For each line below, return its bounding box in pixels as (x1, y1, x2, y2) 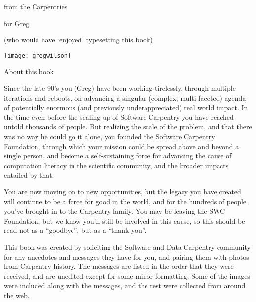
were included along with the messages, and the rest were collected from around (4, 280, 246, 291)
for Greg (4, 18, 30, 28)
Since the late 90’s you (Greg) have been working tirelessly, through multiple (4, 83, 236, 93)
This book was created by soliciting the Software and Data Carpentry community (4, 241, 251, 252)
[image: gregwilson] (4, 52, 72, 59)
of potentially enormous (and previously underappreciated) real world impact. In (4, 102, 248, 113)
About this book (4, 66, 54, 76)
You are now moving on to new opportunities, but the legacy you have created (4, 186, 241, 196)
